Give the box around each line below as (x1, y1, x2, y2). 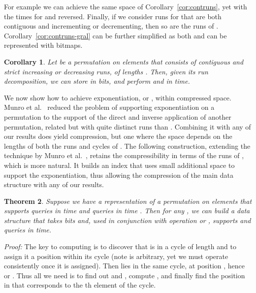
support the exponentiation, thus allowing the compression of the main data (4, 169, 233, 180)
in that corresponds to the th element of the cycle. (4, 280, 156, 290)
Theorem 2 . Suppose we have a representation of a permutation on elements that (4, 195, 252, 206)
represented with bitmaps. (4, 40, 83, 50)
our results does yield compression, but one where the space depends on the (4, 131, 232, 141)
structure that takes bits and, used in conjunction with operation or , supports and (4, 215, 251, 225)
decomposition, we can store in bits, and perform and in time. (4, 76, 190, 86)
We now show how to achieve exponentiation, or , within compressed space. (4, 92, 231, 102)
